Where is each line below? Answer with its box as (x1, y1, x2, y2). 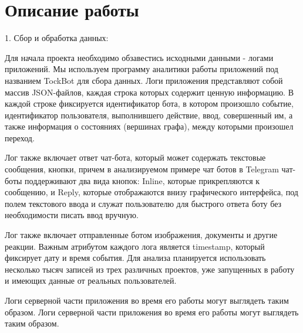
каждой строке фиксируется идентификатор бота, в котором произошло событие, (5, 97, 294, 110)
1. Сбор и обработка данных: (5, 32, 109, 44)
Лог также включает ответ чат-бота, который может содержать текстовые (5, 151, 266, 164)
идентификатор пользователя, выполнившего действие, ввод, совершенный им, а (5, 108, 293, 121)
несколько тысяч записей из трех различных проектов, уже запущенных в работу (5, 263, 295, 275)
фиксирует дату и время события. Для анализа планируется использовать (5, 252, 266, 264)
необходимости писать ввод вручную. (5, 209, 139, 221)
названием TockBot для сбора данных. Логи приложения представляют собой (5, 74, 283, 86)
